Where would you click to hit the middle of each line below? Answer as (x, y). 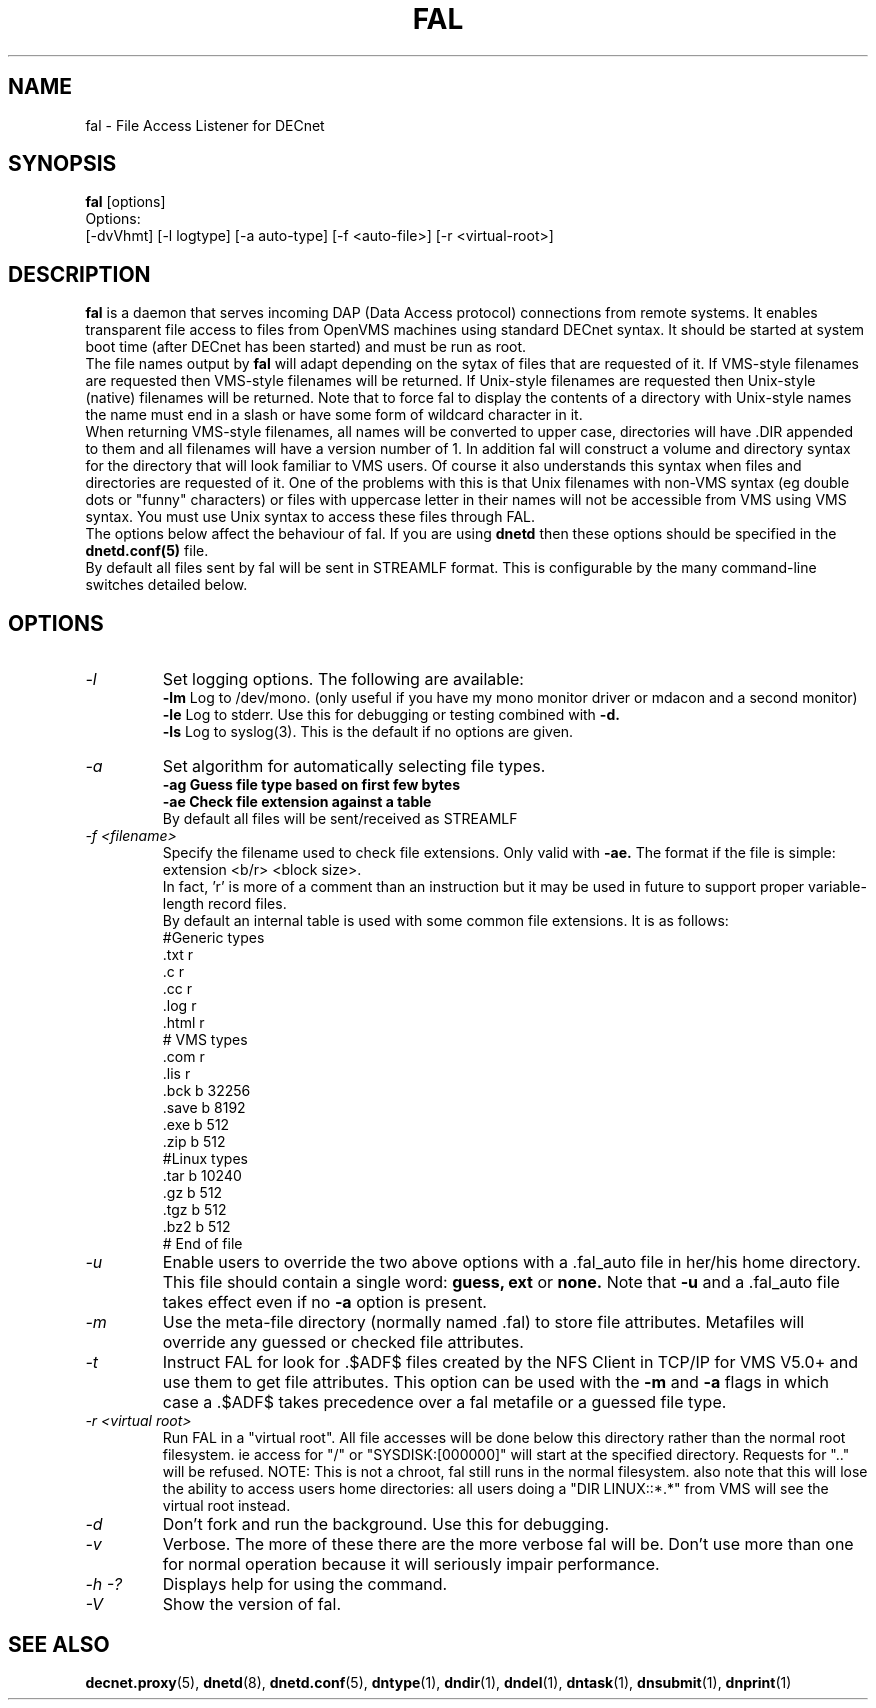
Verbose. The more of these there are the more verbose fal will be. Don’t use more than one (508, 1544)
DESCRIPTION (79, 274)
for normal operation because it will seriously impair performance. (411, 1564)
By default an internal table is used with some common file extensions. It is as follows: (445, 921)
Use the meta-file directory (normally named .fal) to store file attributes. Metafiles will (483, 1322)
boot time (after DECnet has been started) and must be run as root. (306, 347)
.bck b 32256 (206, 1091)
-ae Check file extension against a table (297, 802)
